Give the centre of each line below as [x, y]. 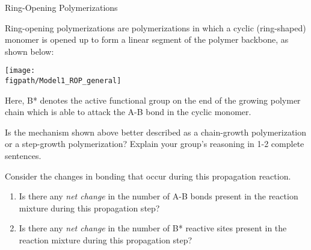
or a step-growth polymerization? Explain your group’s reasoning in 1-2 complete [155, 144]
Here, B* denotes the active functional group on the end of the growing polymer [153, 100]
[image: [20, 71]
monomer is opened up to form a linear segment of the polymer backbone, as [147, 39]
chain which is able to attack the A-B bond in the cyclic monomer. [128, 112]
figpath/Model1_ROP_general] [63, 81]
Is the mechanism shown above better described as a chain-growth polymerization [156, 132]
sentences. [23, 156]
